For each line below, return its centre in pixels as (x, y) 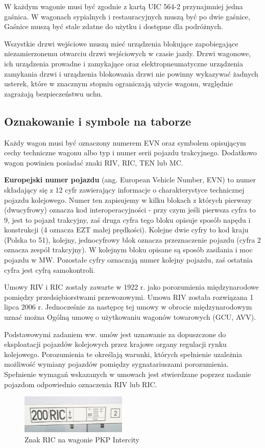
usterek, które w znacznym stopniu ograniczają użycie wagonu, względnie (118, 84)
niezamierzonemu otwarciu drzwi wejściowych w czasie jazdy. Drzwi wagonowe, (128, 53)
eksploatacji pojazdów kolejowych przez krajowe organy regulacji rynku (115, 344)
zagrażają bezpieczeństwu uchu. (53, 93)
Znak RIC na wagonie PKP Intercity (82, 440)
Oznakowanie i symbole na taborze (98, 121)
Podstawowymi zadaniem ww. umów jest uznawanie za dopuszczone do (115, 334)
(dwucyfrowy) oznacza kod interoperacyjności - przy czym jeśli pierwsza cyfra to (130, 210)
